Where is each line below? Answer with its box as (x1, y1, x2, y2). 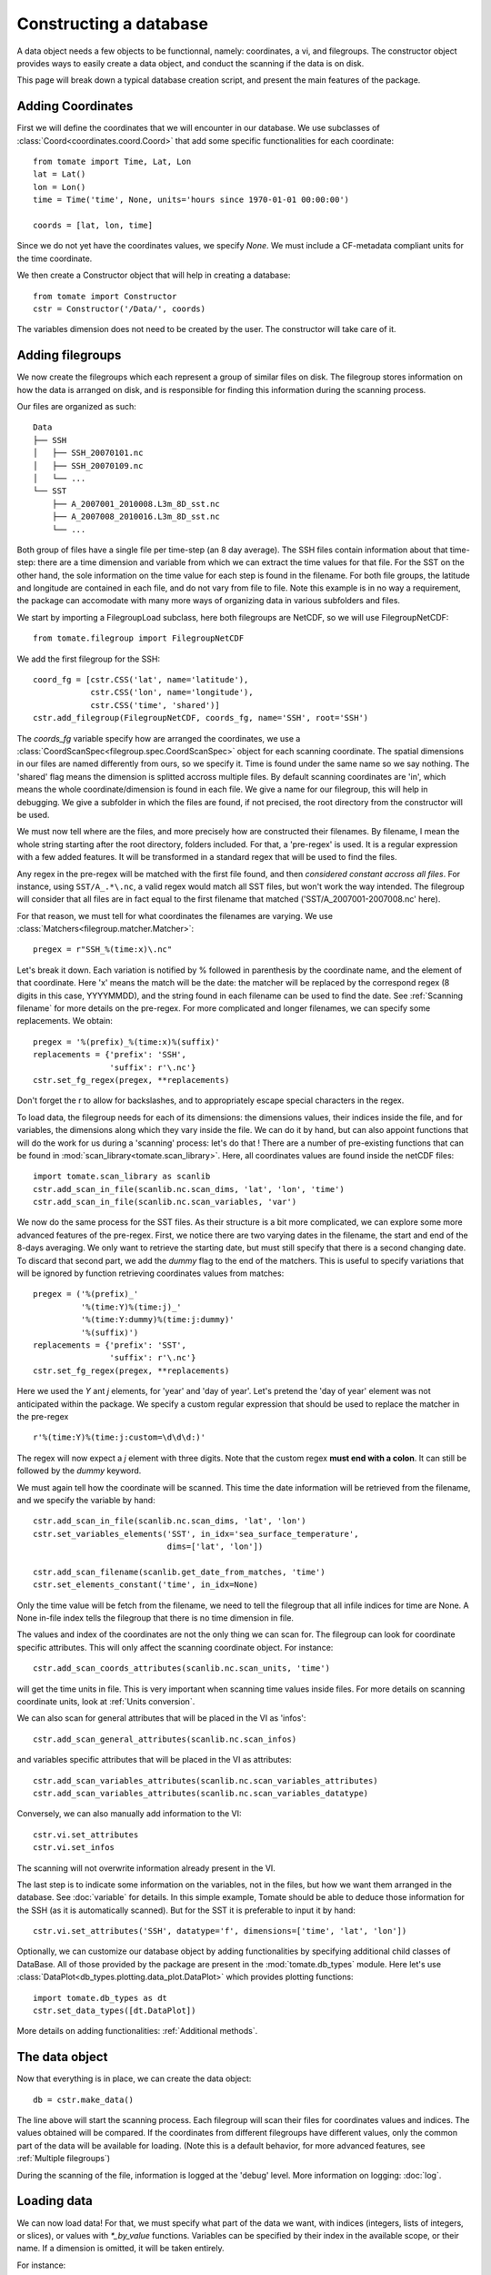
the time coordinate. (16, 253, 93, 264)
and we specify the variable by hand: (16, 1494, 155, 1505)
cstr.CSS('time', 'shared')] (90, 700, 220, 710)
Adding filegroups (16, 348, 122, 363)
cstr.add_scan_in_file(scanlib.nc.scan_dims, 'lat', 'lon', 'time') (33, 1184, 345, 1194)
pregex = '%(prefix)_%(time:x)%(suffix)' (33, 1036, 220, 1046)
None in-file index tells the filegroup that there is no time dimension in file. (16, 1613, 295, 1623)
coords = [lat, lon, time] (33, 219, 154, 230)
